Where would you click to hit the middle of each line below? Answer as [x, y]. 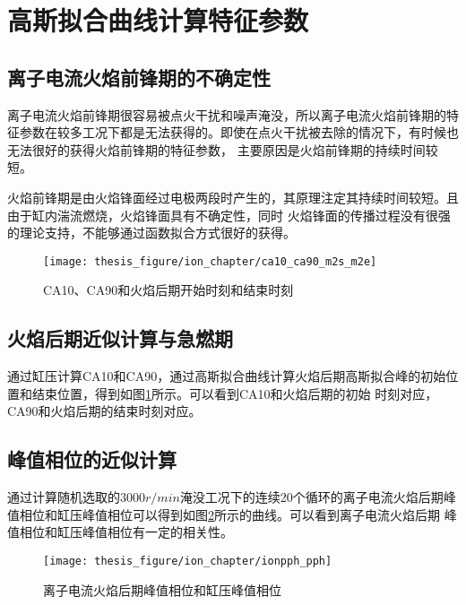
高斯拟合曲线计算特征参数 [158, 20]
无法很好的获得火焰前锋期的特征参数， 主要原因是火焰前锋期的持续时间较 [223, 149]
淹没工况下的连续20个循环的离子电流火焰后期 [311, 497]
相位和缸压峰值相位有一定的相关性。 [126, 532]
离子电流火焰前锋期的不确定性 [139, 77]
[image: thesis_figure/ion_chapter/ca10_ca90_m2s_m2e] [210, 261]
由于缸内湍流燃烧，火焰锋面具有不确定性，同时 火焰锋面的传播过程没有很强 [229, 215]
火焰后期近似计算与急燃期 [120, 338]
